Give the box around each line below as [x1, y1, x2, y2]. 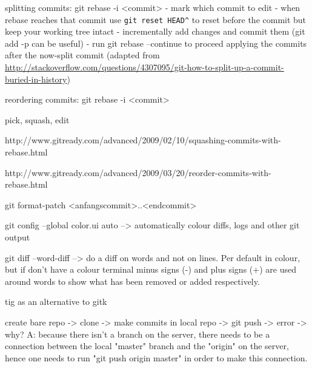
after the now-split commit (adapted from [5, 49, 160, 61]
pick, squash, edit [5, 113, 70, 126]
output [5, 230, 30, 243]
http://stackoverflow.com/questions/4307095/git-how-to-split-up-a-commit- [5, 61, 284, 73]
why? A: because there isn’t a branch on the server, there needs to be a [5, 327, 270, 340]
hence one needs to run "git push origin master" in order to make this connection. [5, 351, 308, 364]
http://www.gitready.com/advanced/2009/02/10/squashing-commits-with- [5, 134, 281, 146]
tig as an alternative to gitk [5, 295, 107, 308]
